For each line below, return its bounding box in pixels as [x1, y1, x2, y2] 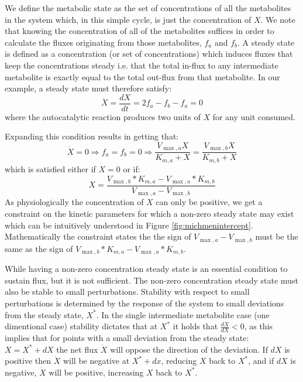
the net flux [56, 343, 98, 355]
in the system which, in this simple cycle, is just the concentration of [5, 13, 252, 25]
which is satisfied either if [5, 162, 96, 175]
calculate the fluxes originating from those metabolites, [5, 36, 202, 48]
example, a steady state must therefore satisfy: [5, 82, 172, 94]
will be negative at [63, 354, 130, 367]
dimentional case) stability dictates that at [5, 320, 158, 332]
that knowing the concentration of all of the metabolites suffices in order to [5, 25, 274, 37]
